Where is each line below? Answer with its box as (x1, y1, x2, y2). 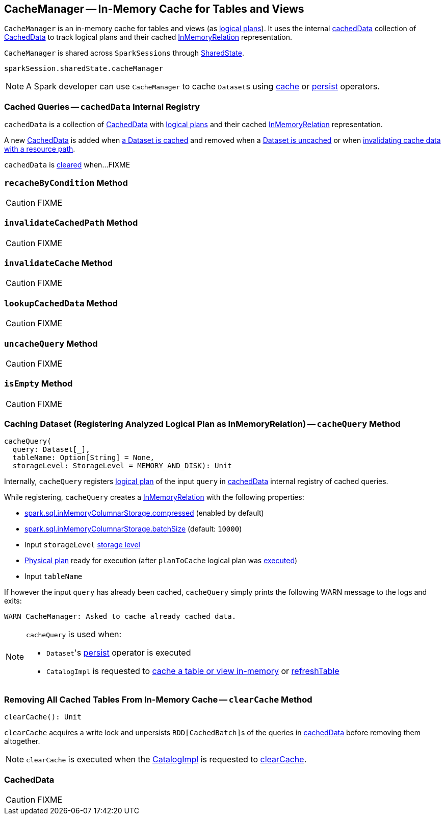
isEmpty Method (4, 378, 73, 389)
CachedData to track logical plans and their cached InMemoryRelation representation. (4, 33, 293, 42)
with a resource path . (4, 144, 75, 154)
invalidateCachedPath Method (4, 218, 138, 228)
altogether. (4, 737, 40, 746)
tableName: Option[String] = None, (12, 453, 155, 462)
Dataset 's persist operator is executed (46, 647, 191, 658)
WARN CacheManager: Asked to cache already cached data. (4, 612, 237, 621)
